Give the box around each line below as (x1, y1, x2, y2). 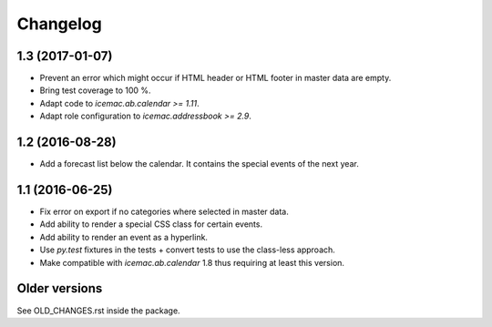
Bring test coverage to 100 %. (39, 85, 151, 96)
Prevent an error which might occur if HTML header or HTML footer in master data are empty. (39, 73, 392, 84)
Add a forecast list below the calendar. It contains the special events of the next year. (39, 158, 359, 169)
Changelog (16, 14, 102, 34)
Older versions (16, 281, 103, 296)
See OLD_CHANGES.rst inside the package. (16, 305, 181, 316)
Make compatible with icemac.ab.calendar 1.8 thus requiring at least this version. (39, 257, 345, 268)
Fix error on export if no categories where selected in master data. (39, 206, 289, 218)
